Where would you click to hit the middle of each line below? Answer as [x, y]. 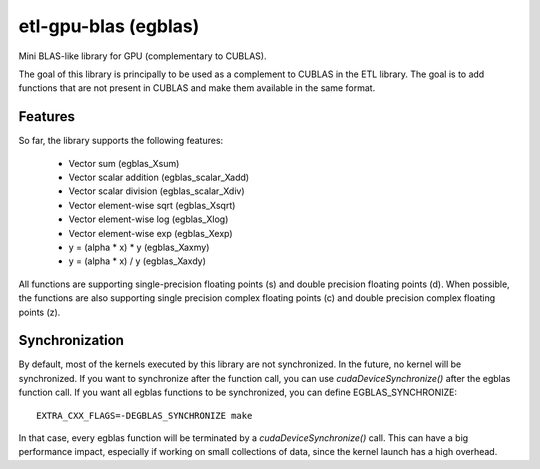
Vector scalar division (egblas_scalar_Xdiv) [156, 191]
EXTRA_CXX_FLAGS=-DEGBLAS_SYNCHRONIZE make [144, 415]
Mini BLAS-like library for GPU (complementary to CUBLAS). [142, 56]
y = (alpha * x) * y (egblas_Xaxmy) [139, 247]
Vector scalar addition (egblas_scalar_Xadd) [159, 177]
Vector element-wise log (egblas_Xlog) [148, 219]
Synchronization [71, 340]
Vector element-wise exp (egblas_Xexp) [151, 233]
